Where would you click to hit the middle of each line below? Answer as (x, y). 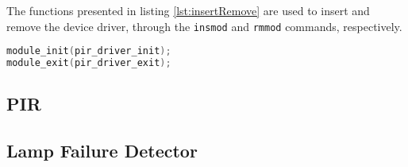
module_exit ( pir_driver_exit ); (89, 63)
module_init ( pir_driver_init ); (89, 51)
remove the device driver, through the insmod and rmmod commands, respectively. (204, 26)
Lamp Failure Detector (102, 151)
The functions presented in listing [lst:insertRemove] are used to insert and (188, 10)
